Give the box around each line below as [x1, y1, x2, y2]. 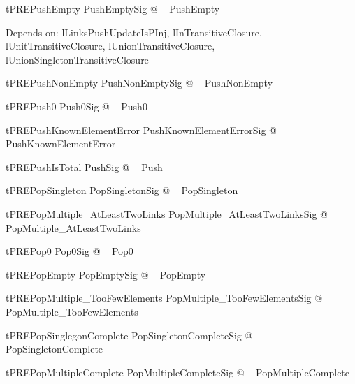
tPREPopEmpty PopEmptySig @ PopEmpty [6, 267, 206, 281]
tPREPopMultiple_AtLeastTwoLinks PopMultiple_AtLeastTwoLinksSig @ [6, 206, 328, 221]
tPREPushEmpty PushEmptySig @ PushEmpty [6, 1, 220, 15]
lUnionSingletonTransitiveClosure [6, 52, 149, 66]
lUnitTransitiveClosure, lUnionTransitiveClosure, [6, 38, 215, 53]
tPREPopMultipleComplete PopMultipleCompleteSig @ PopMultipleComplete [6, 364, 350, 379]
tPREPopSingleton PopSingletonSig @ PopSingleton [6, 183, 238, 198]
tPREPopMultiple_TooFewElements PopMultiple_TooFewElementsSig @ [6, 290, 323, 305]
